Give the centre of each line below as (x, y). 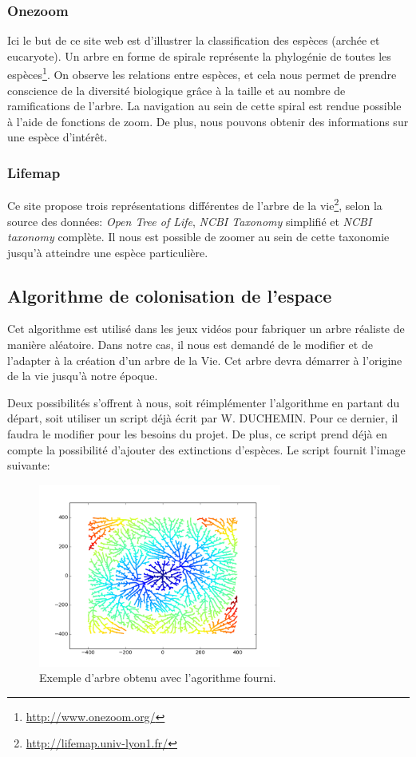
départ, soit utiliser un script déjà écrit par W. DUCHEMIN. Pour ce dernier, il (203, 418)
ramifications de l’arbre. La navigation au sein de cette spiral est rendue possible (204, 106)
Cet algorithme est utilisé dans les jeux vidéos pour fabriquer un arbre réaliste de (206, 329)
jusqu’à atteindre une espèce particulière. (108, 252)
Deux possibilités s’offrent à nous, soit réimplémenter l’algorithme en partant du (204, 402)
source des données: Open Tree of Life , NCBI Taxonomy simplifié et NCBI (190, 221)
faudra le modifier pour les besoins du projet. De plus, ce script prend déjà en (198, 434)
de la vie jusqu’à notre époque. (83, 376)
